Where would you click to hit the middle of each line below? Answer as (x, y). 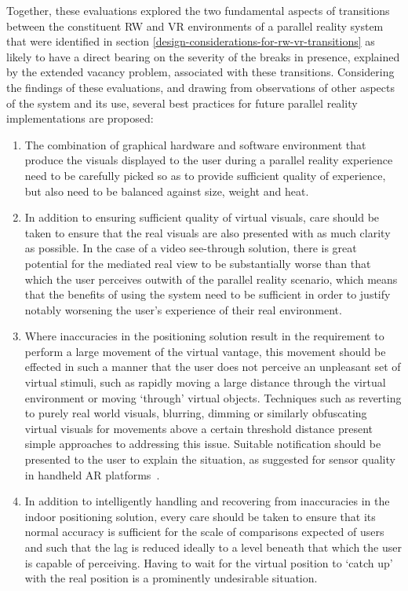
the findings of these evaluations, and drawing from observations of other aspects (200, 87)
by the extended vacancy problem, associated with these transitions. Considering (200, 72)
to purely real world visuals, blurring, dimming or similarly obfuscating (196, 413)
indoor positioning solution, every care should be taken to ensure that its (200, 516)
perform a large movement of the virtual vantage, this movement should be (205, 351)
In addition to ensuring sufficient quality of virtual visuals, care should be (202, 217)
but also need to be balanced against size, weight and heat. (167, 191)
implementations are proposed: (80, 118)
